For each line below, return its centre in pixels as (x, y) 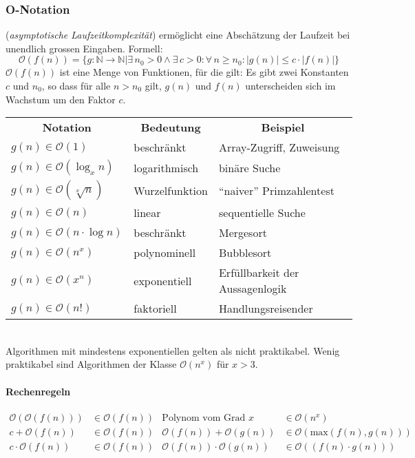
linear (147, 213)
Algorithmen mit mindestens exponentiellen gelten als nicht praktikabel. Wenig (173, 350)
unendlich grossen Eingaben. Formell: (84, 48)
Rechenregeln (38, 391)
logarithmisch (166, 167)
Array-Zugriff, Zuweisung (279, 147)
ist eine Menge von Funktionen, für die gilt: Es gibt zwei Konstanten (204, 72)
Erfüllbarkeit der (259, 273)
